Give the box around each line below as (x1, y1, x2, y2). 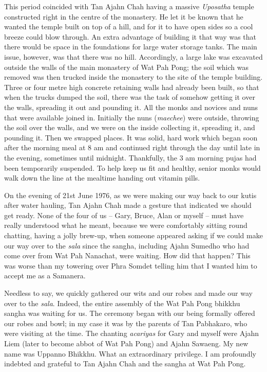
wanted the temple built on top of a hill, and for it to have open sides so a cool (4, 21, 253, 32)
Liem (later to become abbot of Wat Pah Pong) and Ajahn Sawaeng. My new (4, 338, 249, 348)
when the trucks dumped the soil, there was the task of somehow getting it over (4, 92, 255, 102)
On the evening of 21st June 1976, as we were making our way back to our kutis (4, 189, 257, 200)
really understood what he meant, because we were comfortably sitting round (4, 220, 247, 231)
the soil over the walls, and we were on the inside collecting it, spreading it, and (4, 122, 255, 133)
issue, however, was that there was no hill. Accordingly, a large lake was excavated (4, 51, 263, 62)
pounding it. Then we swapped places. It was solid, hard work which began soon (4, 132, 258, 143)
